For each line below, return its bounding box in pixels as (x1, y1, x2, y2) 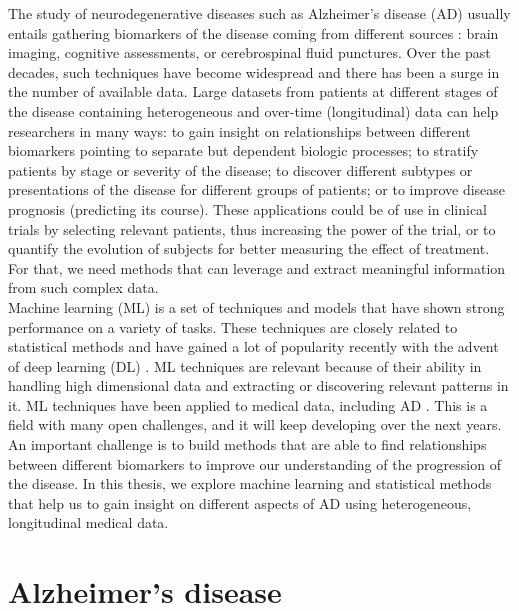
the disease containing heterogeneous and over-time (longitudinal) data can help (8, 100, 499, 121)
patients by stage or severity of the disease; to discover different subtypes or (8, 159, 473, 180)
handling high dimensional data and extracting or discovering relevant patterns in (8, 375, 509, 396)
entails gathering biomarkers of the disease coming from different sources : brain (8, 22, 499, 43)
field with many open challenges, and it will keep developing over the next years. (8, 414, 502, 435)
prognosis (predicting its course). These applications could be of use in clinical (8, 198, 487, 219)
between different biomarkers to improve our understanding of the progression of (8, 453, 501, 474)
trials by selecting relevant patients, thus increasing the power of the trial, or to (8, 218, 496, 239)
